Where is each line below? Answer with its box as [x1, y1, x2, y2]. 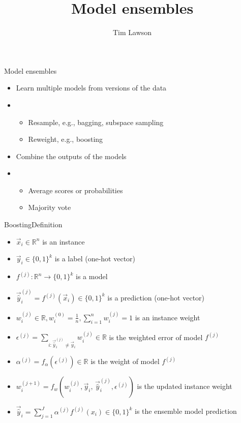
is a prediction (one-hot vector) [107, 292, 205, 303]
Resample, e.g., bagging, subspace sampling [28, 116, 164, 127]
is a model [76, 271, 108, 282]
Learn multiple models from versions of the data [16, 82, 167, 93]
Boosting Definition [4, 219, 63, 230]
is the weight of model [91, 356, 160, 367]
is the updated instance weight [137, 381, 232, 391]
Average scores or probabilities [28, 185, 123, 195]
